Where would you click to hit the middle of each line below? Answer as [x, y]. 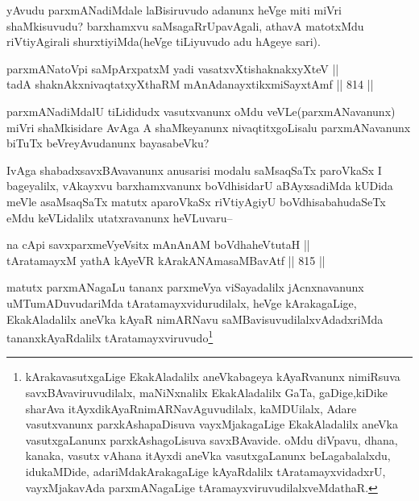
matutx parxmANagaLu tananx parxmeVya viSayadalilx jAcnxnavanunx [185, 287]
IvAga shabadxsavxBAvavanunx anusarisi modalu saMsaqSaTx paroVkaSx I [194, 170]
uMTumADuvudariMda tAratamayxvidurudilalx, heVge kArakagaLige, [182, 302]
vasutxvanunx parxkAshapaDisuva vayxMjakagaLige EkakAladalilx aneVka [212, 424]
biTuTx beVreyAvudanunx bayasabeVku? [108, 143]
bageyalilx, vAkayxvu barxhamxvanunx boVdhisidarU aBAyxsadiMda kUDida [200, 186]
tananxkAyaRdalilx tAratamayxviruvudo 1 [110, 336]
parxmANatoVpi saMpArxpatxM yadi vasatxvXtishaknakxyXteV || [173, 68]
